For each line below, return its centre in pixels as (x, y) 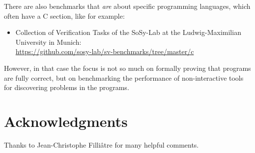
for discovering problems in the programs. (67, 87)
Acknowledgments (66, 121)
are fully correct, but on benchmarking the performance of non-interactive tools (124, 77)
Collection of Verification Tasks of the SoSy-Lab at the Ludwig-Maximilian (128, 32)
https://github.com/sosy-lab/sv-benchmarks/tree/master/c (105, 51)
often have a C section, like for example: (64, 15)
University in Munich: (48, 42)
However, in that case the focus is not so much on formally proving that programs (127, 68)
